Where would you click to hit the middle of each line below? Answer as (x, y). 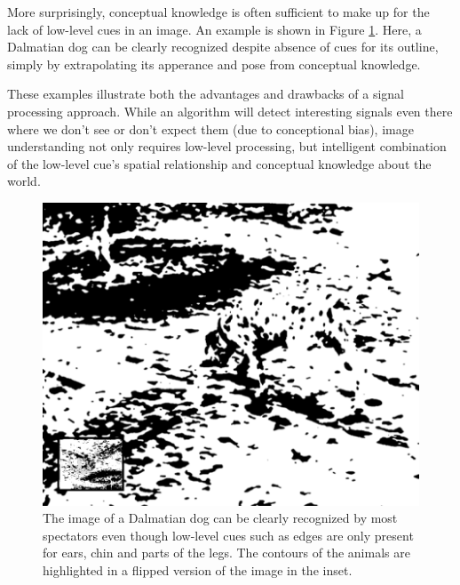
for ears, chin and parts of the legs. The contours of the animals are (226, 553)
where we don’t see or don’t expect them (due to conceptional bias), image (210, 128)
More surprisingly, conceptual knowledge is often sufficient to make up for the (218, 12)
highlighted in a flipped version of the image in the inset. (198, 570)
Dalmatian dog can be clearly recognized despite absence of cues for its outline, (223, 47)
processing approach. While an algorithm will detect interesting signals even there (230, 111)
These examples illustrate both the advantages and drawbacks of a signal (206, 94)
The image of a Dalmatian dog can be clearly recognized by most (220, 518)
